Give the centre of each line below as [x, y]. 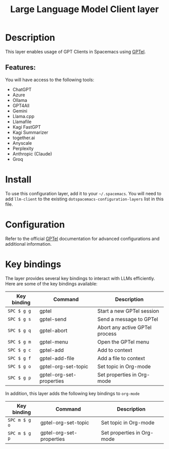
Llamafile [22, 122]
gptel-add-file [57, 358]
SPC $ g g [19, 311]
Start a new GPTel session [128, 311]
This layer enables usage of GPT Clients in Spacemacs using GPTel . [75, 51]
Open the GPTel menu [123, 342]
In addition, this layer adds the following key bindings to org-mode [72, 393]
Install [18, 179]
